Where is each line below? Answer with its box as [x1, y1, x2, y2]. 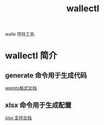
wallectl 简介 [5, 50, 58, 61]
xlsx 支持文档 [5, 115, 32, 121]
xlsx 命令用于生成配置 [5, 101, 71, 109]
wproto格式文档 [5, 85, 37, 91]
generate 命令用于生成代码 [5, 71, 87, 79]
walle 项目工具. [5, 31, 36, 37]
